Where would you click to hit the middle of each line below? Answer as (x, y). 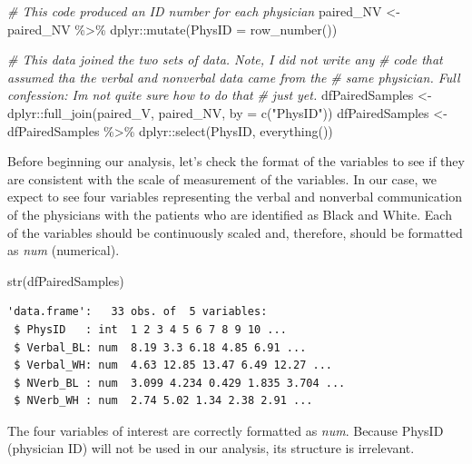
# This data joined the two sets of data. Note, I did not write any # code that (225, 59)
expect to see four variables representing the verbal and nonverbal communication (235, 197)
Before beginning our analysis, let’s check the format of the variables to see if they (236, 161)
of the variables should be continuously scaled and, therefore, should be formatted (235, 232)
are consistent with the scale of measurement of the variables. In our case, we (222, 178)
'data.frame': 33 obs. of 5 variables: (138, 312)
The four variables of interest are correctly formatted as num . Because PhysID (226, 430)
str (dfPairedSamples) (66, 280)
